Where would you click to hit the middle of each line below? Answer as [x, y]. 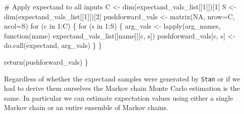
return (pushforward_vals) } [46, 61]
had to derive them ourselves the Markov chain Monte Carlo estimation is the [122, 88]
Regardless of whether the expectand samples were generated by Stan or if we [122, 78]
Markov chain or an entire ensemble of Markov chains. [86, 107]
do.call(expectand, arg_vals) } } [53, 45]
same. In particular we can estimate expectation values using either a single [119, 97]
